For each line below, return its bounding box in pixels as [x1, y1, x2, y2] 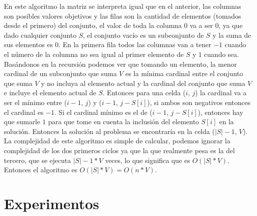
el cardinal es [4, 107, 44, 117]
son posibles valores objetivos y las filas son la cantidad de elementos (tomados [4, 10, 241, 21]
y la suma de [212, 29, 251, 40]
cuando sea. [204, 49, 239, 59]
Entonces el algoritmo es [4, 164, 78, 175]
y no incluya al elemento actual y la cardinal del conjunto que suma [41, 78, 245, 88]
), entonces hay [198, 107, 243, 117]
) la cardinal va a [195, 87, 247, 98]
